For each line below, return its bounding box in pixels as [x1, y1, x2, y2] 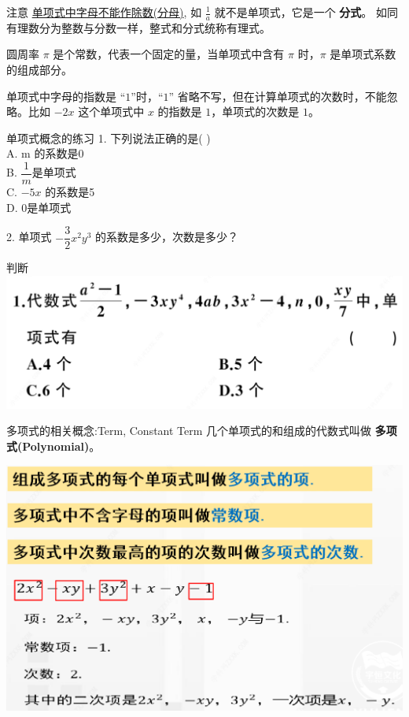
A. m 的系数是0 [6, 145, 84, 162]
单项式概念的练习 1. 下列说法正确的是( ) [6, 129, 211, 146]
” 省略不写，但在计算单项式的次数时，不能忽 [168, 87, 398, 104]
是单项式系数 [330, 46, 396, 62]
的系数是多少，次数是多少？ [95, 228, 239, 245]
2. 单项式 [6, 228, 52, 245]
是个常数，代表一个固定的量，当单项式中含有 [53, 46, 285, 62]
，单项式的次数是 [211, 103, 300, 120]
